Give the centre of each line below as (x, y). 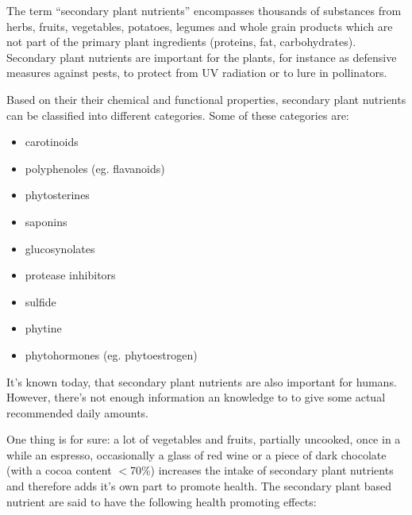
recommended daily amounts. (78, 412)
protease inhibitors (70, 275)
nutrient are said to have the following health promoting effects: (162, 501)
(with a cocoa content (59, 470)
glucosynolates (60, 248)
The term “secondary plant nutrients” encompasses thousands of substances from (204, 10)
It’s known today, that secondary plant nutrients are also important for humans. (202, 381)
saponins (46, 221)
